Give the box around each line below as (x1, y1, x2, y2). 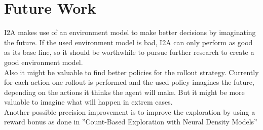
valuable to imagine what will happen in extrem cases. (4, 96, 173, 107)
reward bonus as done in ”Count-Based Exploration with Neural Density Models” (4, 116, 257, 127)
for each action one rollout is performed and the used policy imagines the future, (4, 77, 254, 87)
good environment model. (4, 56, 83, 67)
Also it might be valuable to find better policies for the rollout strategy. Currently (4, 67, 259, 77)
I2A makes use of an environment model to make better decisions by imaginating (4, 27, 256, 38)
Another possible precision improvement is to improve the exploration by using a (4, 106, 255, 117)
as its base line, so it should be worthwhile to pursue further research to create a (4, 47, 254, 57)
